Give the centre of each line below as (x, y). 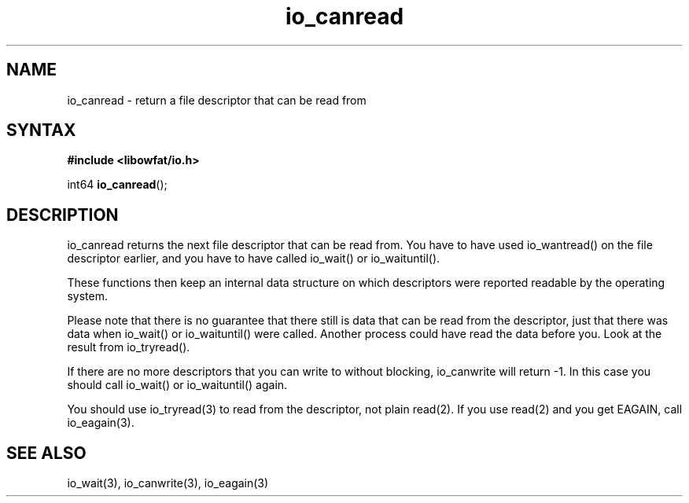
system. (87, 296)
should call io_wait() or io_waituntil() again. (177, 385)
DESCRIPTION (63, 215)
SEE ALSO (46, 453)
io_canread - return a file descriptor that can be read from (217, 100)
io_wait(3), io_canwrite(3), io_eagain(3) (168, 483)
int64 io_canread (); (117, 185)
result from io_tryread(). (129, 347)
